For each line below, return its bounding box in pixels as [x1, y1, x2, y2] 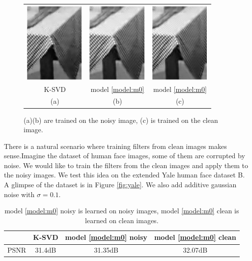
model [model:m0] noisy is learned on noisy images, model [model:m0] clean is [4, 205, 239, 216]
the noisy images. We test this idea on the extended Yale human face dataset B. [4, 170, 245, 180]
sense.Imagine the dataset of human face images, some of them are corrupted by [4, 150, 245, 161]
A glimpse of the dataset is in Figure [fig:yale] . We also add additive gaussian [4, 179, 237, 190]
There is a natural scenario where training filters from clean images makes [4, 141, 227, 151]
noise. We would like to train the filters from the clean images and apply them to [4, 160, 248, 170]
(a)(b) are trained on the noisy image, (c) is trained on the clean [24, 115, 218, 125]
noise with [4, 189, 35, 199]
